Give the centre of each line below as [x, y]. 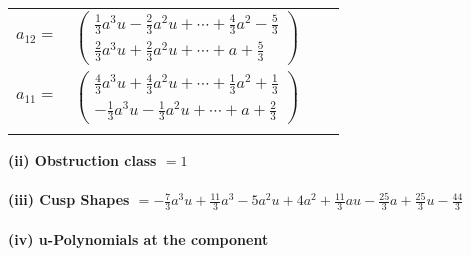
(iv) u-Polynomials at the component [138, 238]
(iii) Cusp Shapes [69, 199]
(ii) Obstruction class [82, 159]
